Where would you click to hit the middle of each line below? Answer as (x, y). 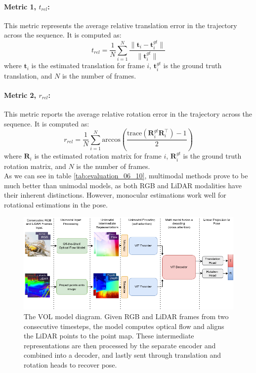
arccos (111, 140)
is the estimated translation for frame (88, 65)
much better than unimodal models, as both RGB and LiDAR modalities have (123, 185)
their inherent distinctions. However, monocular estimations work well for (115, 195)
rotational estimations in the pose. (56, 205)
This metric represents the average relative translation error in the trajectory (121, 25)
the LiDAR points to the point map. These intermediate (109, 336)
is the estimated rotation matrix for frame (98, 156)
